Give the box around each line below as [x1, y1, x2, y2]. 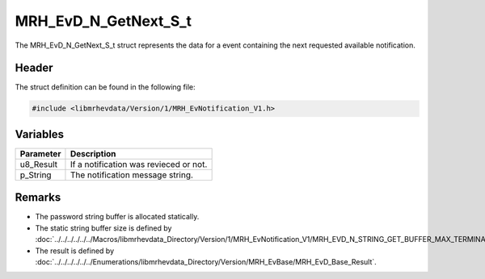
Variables [15, 127, 65, 141]
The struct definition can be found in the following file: [15, 82, 196, 92]
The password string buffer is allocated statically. [35, 212, 200, 222]
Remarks [15, 190, 61, 205]
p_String [19, 169, 52, 181]
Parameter [19, 148, 61, 159]
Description [70, 148, 116, 159]
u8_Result [19, 158, 58, 169]
